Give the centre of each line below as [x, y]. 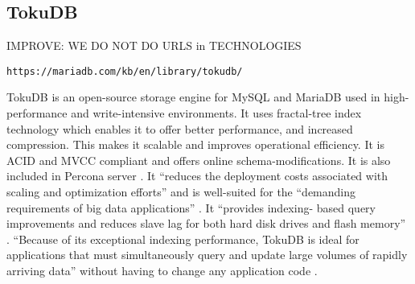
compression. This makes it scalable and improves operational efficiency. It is [195, 144]
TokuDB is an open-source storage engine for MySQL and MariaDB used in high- [208, 97]
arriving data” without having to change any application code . [162, 270]
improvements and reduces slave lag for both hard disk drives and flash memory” [206, 223]
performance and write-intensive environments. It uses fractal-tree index [184, 113]
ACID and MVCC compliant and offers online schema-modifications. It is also [199, 160]
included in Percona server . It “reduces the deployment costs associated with [197, 176]
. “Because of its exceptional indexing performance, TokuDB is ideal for [183, 239]
